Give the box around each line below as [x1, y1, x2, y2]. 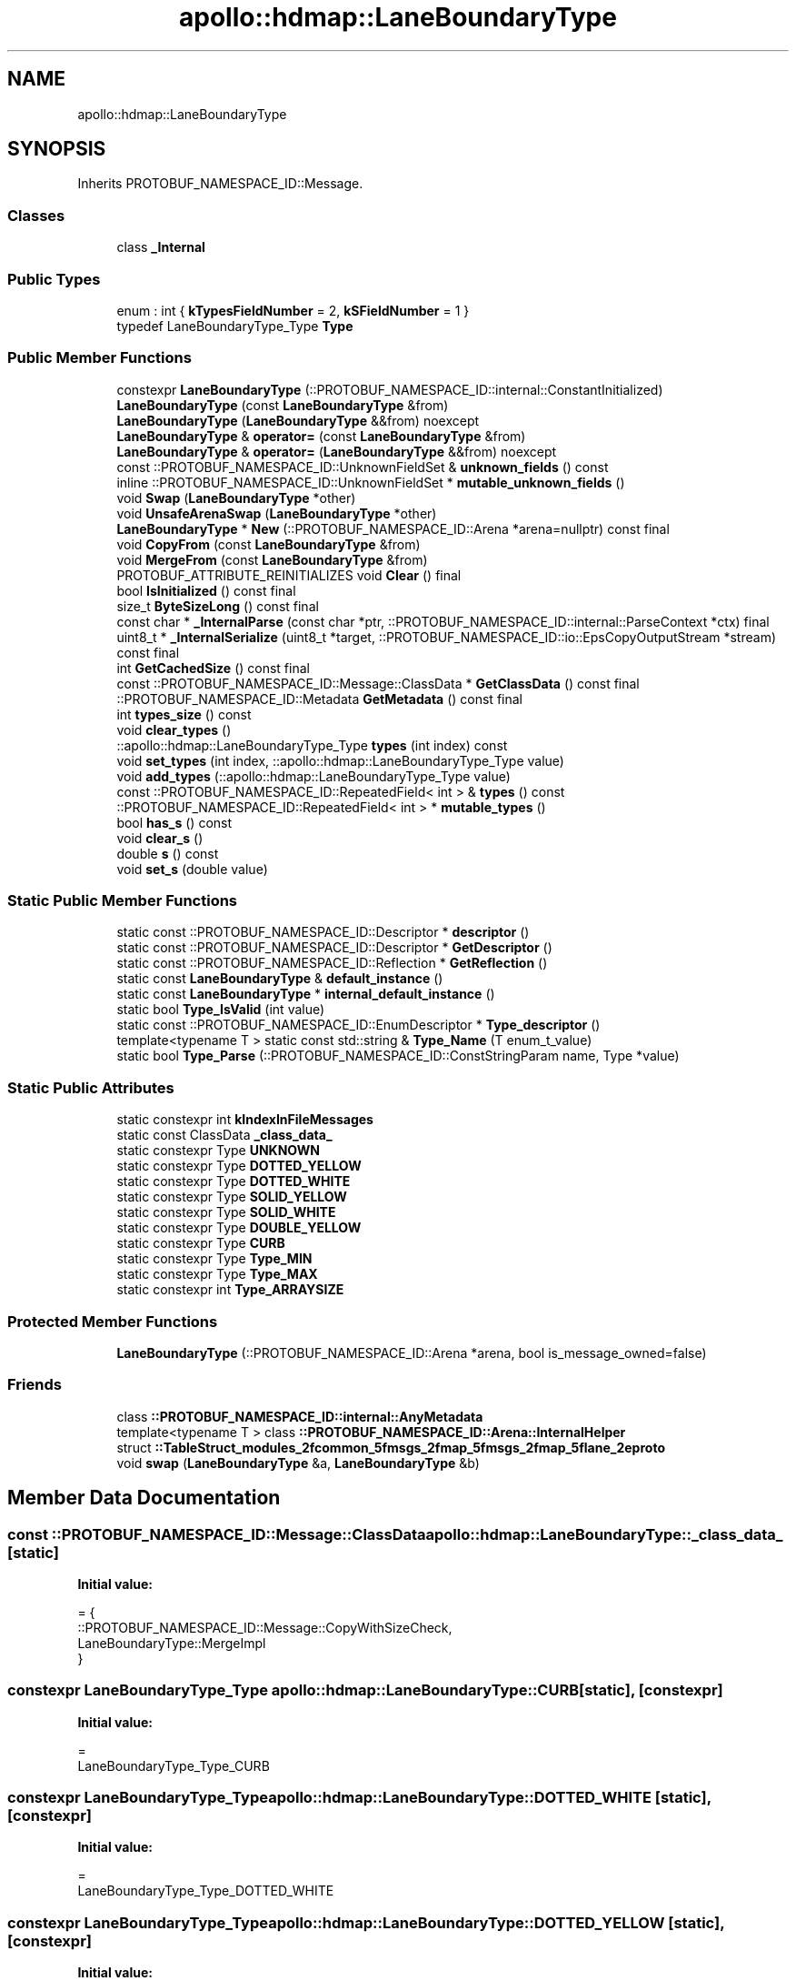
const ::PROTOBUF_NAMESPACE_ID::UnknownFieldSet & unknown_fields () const [116, 458, 609, 475]
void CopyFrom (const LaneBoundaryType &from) [116, 536, 421, 552]
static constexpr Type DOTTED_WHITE [116, 1173, 351, 1190]
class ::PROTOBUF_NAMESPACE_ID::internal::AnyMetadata [116, 1408, 483, 1424]
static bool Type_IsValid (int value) [116, 1001, 325, 1018]
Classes [7, 206, 65, 225]
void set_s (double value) [116, 860, 268, 877]
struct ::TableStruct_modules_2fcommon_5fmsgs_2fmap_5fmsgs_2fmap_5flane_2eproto [116, 1439, 665, 1455]
